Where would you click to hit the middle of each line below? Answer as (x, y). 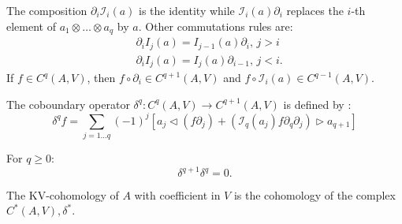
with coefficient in (177, 195)
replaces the (315, 10)
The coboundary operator (68, 104)
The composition (47, 10)
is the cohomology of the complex (315, 195)
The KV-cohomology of (63, 195)
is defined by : (317, 104)
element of (31, 26)
